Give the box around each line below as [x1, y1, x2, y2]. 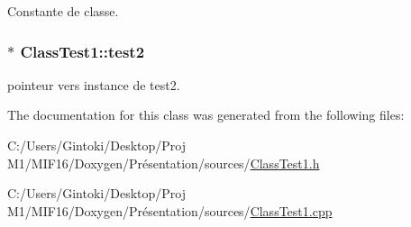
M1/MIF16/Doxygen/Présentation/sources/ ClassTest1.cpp [7, 201, 333, 220]
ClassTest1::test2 [20, 40, 145, 62]
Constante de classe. [7, 2, 119, 20]
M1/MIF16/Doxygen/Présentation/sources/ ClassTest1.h [7, 153, 320, 172]
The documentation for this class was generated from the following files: [7, 105, 405, 124]
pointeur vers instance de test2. [7, 75, 180, 94]
